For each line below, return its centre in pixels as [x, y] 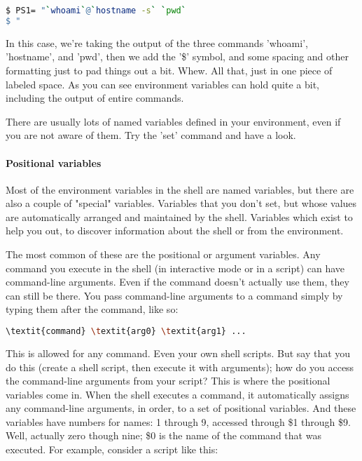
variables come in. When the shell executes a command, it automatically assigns [177, 394]
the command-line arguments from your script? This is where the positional [168, 381]
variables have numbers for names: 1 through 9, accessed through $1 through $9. [178, 421]
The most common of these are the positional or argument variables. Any [163, 254]
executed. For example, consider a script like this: [112, 449]
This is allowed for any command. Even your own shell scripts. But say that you [178, 353]
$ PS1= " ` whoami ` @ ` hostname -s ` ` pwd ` [96, 11]
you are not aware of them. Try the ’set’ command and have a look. [151, 135]
